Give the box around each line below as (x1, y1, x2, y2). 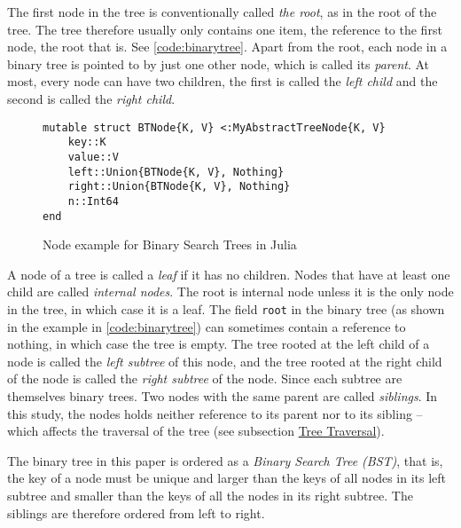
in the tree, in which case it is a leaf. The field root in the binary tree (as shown (7, 299, 445, 318)
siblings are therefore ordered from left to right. (7, 503, 265, 522)
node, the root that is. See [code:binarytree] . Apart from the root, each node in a (7, 37, 448, 56)
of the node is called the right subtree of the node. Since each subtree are (7, 369, 402, 388)
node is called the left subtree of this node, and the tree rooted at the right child (7, 351, 442, 370)
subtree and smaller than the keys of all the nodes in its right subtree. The (7, 485, 413, 504)
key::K (67, 136, 106, 149)
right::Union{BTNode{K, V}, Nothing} (67, 180, 291, 193)
